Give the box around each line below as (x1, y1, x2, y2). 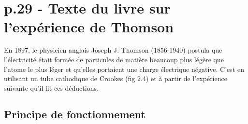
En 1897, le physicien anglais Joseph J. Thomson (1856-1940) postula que (4, 45, 222, 55)
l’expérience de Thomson (4, 17, 174, 37)
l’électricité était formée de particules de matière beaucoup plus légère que (4, 54, 224, 64)
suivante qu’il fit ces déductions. (4, 83, 99, 93)
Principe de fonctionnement (4, 106, 146, 121)
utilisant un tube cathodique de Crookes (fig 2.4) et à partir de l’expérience (4, 73, 227, 83)
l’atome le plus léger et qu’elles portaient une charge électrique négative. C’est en (4, 64, 244, 74)
